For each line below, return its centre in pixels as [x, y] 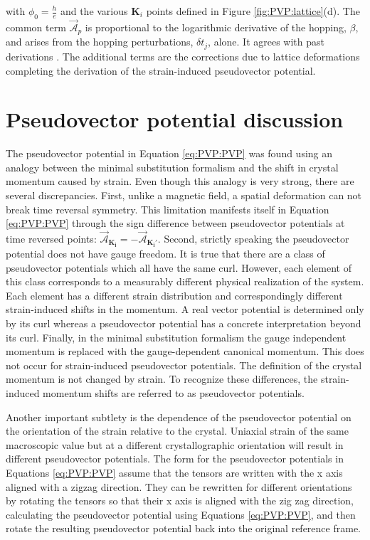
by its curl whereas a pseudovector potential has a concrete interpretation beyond [184, 323]
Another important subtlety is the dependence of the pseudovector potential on [179, 417]
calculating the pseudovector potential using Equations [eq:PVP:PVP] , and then [181, 514]
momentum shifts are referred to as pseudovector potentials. [174, 393]
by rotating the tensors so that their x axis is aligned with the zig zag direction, [180, 501]
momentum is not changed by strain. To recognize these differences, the [162, 379]
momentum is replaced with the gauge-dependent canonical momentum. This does [185, 351]
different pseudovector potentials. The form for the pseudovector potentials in [175, 459]
